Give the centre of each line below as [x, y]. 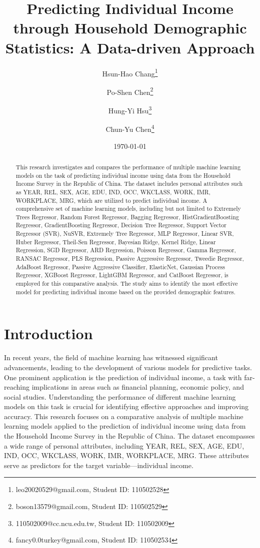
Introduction [48, 333]
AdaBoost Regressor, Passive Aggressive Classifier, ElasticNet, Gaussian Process [120, 267]
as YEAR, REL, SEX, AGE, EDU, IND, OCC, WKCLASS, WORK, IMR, [113, 192]
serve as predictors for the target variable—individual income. [99, 465]
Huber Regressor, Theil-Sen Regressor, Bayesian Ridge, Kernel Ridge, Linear [116, 242]
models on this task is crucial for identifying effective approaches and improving [126, 406]
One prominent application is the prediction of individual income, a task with [123, 377]
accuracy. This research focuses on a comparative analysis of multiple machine [124, 416]
